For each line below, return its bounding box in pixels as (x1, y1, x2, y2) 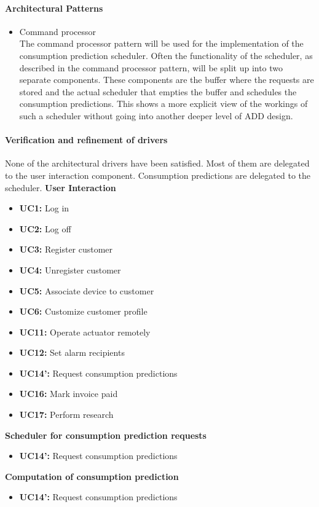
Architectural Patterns (5, 1, 103, 14)
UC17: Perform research (19, 408, 114, 421)
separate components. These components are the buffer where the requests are (19, 73, 314, 86)
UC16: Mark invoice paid (19, 387, 118, 400)
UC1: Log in (19, 202, 69, 214)
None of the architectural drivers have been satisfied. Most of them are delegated (5, 157, 310, 170)
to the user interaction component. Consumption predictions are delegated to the (5, 168, 310, 181)
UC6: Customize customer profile (19, 305, 148, 318)
